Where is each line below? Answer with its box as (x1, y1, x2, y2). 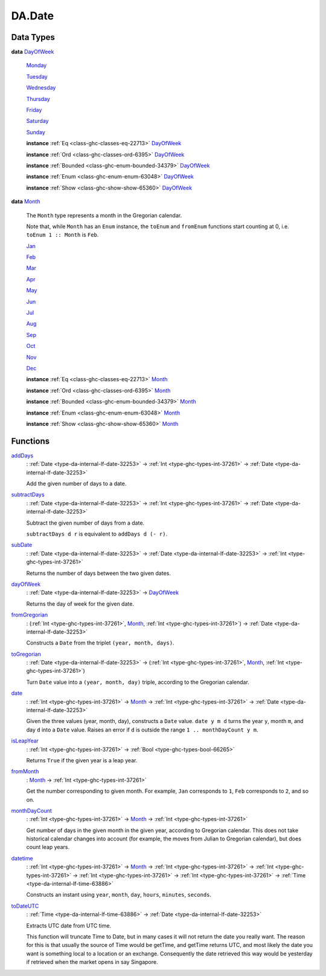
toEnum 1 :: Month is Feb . (26, 231, 99, 238)
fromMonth (11, 768, 39, 775)
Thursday (26, 95, 51, 102)
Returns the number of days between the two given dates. (26, 569, 171, 577)
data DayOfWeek (11, 48, 54, 56)
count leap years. (26, 843, 69, 851)
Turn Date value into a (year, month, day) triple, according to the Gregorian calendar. (26, 678, 250, 686)
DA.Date (11, 9, 54, 22)
